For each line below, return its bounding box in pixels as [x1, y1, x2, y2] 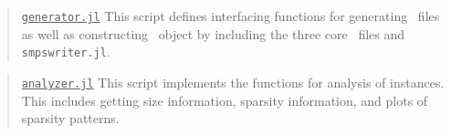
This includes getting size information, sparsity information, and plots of [21, 90, 428, 109]
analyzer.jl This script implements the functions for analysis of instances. [21, 72, 445, 91]
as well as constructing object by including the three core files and [21, 24, 405, 43]
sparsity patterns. [21, 109, 120, 128]
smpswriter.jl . [21, 42, 110, 61]
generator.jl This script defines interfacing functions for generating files [21, 6, 440, 25]
